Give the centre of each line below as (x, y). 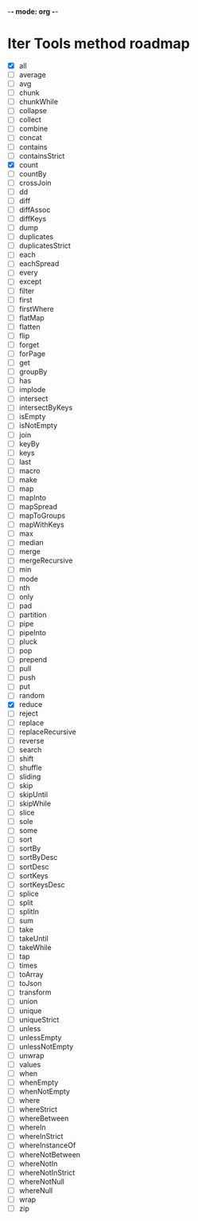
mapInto (33, 497)
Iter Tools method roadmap (99, 44)
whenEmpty (39, 1082)
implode (32, 390)
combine (33, 129)
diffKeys (33, 219)
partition (33, 614)
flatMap (31, 317)
